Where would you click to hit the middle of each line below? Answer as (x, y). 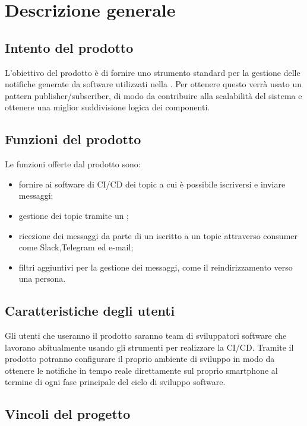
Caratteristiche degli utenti (90, 311)
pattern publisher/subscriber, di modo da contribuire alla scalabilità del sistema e (153, 95)
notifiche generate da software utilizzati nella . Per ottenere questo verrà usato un (153, 84)
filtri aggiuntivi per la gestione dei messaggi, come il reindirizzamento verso (156, 267)
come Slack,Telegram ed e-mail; (76, 247)
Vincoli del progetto (68, 414)
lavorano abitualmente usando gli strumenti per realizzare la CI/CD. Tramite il (149, 347)
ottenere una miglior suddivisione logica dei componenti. (107, 107)
